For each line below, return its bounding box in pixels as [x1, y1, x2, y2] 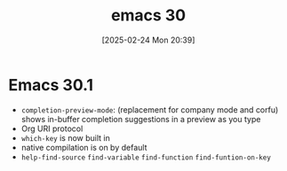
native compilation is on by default [20, 142, 147, 152]
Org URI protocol [20, 123, 84, 134]
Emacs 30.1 [8, 74, 94, 95]
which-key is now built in [20, 132, 110, 143]
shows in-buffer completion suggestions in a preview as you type [20, 113, 261, 124]
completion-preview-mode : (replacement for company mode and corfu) [20, 104, 279, 115]
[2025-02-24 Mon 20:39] [101, 35, 195, 45]
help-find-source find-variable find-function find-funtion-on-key [20, 152, 272, 162]
